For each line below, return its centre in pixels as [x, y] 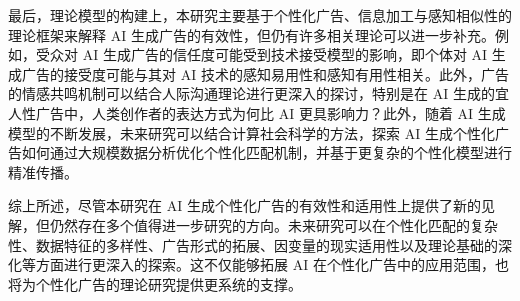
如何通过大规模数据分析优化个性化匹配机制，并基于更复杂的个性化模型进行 [266, 152]
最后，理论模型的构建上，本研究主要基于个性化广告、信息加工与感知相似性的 [260, 15]
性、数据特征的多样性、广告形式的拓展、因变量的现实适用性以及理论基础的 [253, 244]
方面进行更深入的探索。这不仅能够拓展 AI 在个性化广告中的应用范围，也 [272, 264]
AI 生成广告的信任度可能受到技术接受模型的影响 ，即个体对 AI [285, 54]
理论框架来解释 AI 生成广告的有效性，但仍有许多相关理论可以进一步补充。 [251, 34]
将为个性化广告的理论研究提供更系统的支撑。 [155, 283]
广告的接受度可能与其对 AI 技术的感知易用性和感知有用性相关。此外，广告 [265, 73]
